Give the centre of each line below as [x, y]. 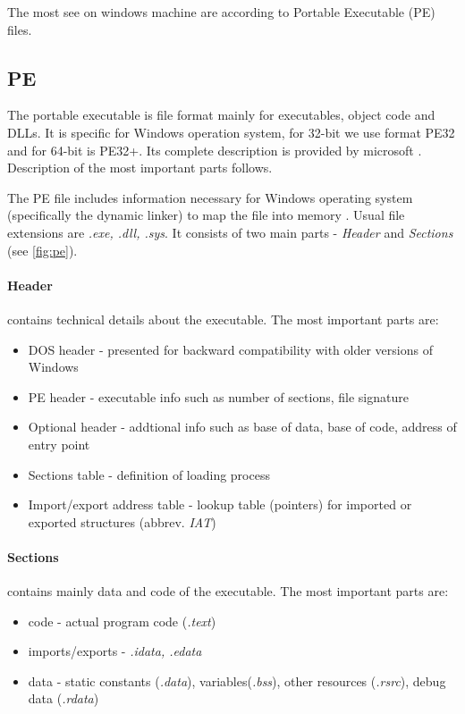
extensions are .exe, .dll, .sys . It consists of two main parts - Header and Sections [230, 232]
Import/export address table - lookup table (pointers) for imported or [220, 504]
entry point [59, 444]
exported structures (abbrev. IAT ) [122, 521]
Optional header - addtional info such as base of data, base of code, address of [242, 427]
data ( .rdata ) [63, 698]
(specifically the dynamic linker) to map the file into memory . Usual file [206, 215]
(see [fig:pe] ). [42, 250]
